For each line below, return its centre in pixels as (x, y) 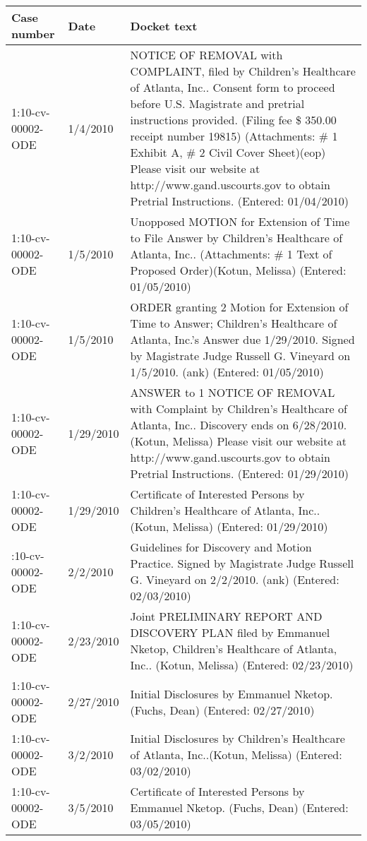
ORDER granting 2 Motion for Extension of (239, 307)
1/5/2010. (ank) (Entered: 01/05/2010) (227, 372)
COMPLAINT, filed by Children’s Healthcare (243, 71)
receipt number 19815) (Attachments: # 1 (234, 136)
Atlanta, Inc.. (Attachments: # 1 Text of (231, 254)
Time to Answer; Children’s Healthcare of (234, 323)
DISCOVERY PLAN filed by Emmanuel (230, 632)
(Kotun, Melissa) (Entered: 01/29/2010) (229, 526)
